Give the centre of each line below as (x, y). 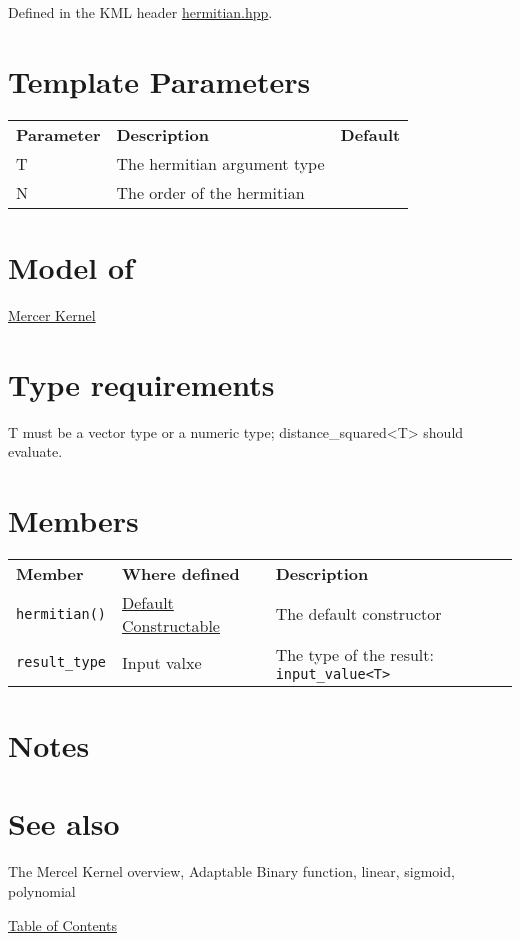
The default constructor (358, 614)
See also (64, 823)
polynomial (42, 890)
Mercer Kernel (52, 314)
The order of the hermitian (210, 192)
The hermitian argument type (220, 163)
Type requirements (141, 383)
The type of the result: (354, 654)
